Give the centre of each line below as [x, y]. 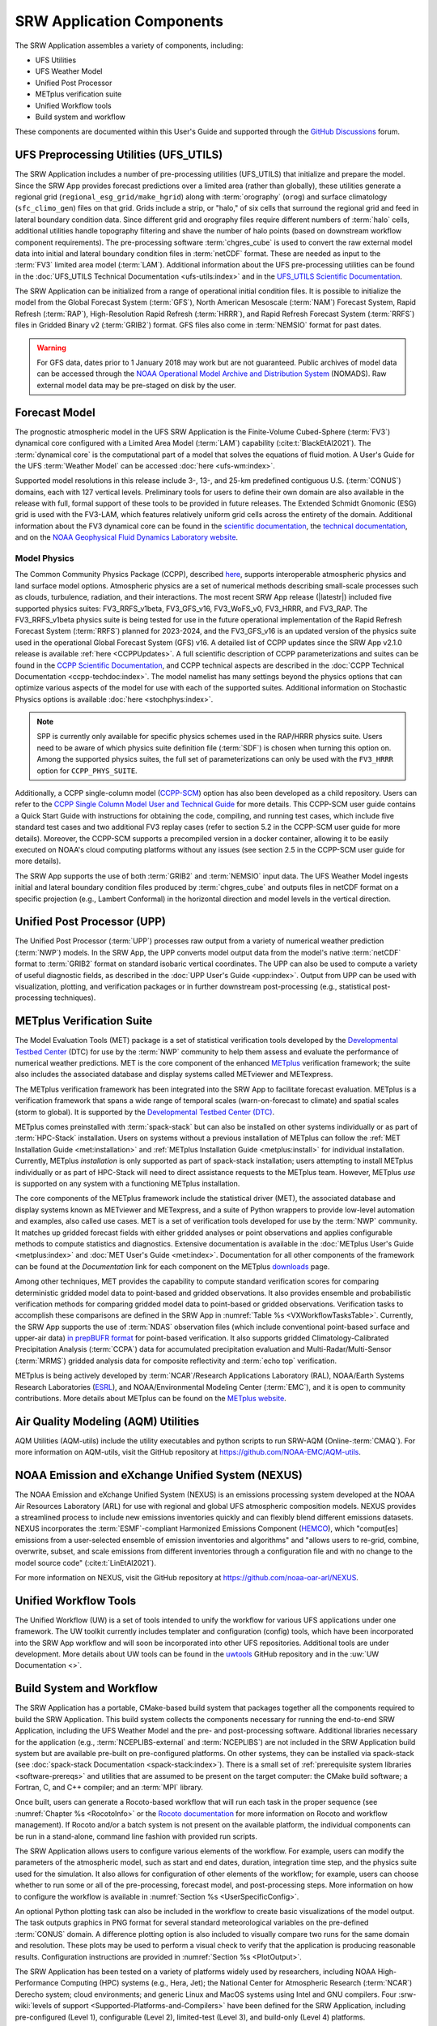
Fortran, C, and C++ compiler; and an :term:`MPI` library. [109, 1788]
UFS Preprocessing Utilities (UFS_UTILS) [119, 155]
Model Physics [45, 558]
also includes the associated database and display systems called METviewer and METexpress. [174, 1075]
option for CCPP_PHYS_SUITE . [87, 771]
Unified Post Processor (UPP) [90, 922]
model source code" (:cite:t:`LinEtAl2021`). [86, 1562]
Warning [51, 348]
